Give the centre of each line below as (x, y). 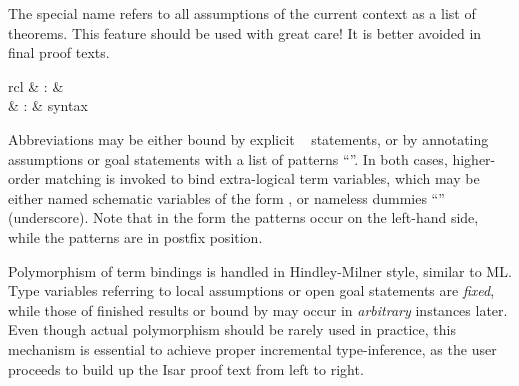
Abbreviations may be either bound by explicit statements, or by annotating (248, 138)
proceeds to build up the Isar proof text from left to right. (186, 368)
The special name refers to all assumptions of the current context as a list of (242, 13)
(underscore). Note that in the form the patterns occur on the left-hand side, (243, 217)
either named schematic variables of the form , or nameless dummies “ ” (226, 197)
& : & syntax (48, 105)
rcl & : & (36, 85)
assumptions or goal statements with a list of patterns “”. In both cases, (228, 158)
